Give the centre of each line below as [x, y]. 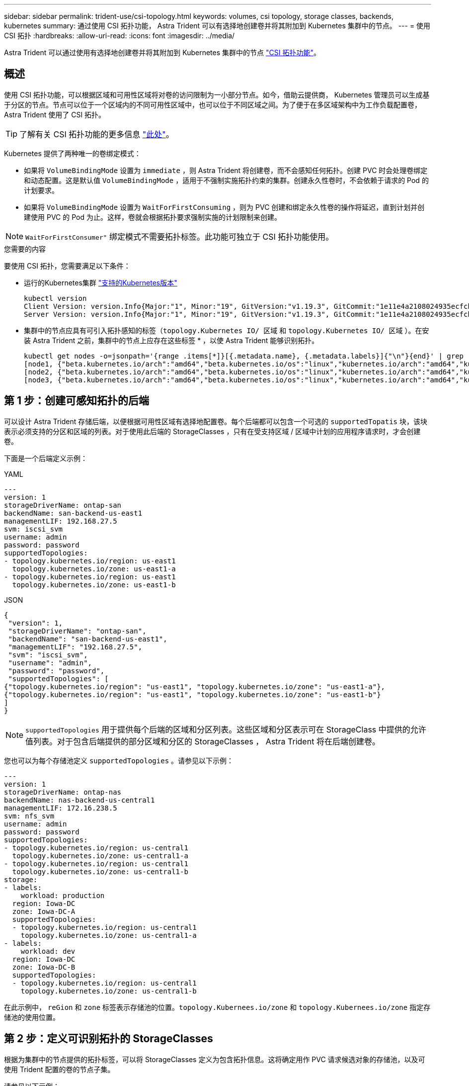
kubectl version [55, 298]
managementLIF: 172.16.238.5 [61, 808]
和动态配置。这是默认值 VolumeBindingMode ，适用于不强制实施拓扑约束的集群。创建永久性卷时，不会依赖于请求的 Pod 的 [226, 180]
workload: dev [48, 951]
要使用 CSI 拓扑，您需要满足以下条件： [67, 266]
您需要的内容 [25, 249]
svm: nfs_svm [29, 816]
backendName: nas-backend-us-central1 [79, 800]
